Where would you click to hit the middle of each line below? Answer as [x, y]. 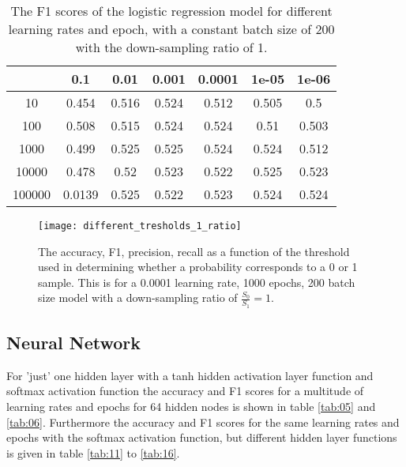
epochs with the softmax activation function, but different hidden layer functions [202, 437]
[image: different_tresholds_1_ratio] [140, 226]
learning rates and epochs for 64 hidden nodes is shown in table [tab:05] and [191, 407]
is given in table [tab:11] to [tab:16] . [93, 452]
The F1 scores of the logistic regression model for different [171, 11]
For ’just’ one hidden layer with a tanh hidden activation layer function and [190, 375]
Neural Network [74, 343]
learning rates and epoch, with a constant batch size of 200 [171, 29]
